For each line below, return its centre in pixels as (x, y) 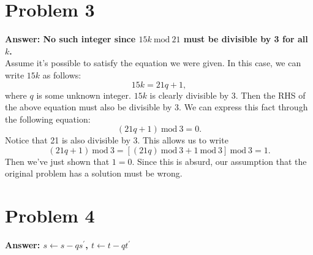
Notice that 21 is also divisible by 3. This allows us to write (117, 140)
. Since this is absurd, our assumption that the (219, 161)
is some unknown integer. (84, 95)
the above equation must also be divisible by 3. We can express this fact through (156, 107)
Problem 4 (50, 215)
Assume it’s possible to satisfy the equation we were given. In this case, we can (153, 63)
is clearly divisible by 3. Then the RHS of (228, 95)
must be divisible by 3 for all (246, 39)
